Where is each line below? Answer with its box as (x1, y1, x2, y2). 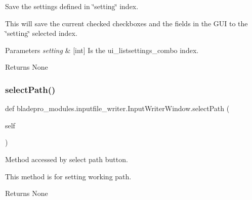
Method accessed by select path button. (5, 154, 128, 164)
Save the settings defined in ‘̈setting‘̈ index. (5, 1, 139, 11)
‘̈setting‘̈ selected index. (5, 28, 77, 38)
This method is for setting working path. (5, 171, 132, 181)
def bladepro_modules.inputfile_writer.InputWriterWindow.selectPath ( (5, 103, 230, 114)
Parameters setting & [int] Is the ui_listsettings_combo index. (5, 44, 199, 55)
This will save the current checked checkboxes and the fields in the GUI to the (5, 18, 248, 28)
